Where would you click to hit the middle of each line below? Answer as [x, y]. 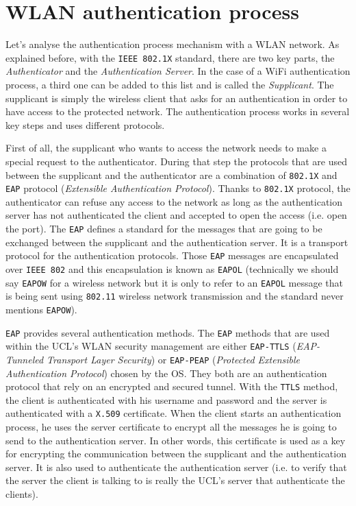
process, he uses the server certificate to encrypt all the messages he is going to [171, 427]
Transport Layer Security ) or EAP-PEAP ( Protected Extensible [174, 359]
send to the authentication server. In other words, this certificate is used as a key [176, 440]
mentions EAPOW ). [41, 309]
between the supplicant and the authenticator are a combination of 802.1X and [171, 174]
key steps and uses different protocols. [85, 124]
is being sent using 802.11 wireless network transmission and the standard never [175, 296]
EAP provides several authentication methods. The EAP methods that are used [168, 332]
